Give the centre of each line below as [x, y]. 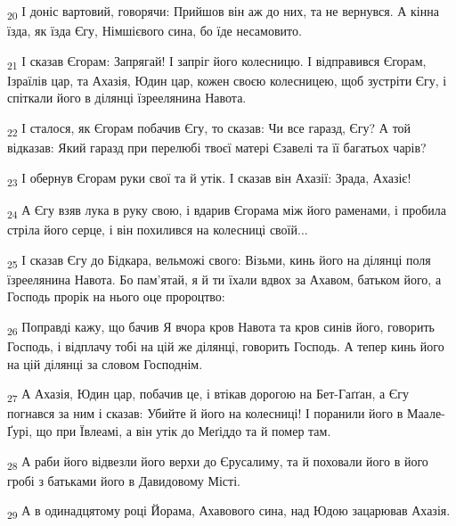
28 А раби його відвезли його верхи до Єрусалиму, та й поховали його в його [218, 462]
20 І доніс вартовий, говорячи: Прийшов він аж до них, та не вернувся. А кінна [223, 12]
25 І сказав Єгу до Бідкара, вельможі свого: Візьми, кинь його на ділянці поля [219, 260]
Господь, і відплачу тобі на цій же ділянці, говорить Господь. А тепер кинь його [226, 346]
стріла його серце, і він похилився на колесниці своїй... [158, 229]
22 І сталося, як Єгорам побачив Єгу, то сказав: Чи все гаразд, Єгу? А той [209, 129]
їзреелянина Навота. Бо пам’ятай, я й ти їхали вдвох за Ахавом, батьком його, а [224, 279]
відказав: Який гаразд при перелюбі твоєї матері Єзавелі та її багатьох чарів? [217, 148]
